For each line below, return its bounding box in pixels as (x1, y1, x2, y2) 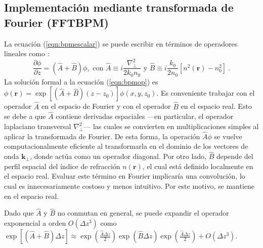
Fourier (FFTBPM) (4, 14, 109, 30)
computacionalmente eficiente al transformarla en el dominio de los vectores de (4, 141, 248, 151)
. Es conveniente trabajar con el (156, 88, 255, 98)
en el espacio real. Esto (181, 101, 252, 111)
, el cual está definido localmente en (142, 160, 253, 171)
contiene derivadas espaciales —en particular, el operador (56, 111, 234, 121)
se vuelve (214, 131, 242, 141)
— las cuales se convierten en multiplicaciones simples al (83, 121, 259, 132)
